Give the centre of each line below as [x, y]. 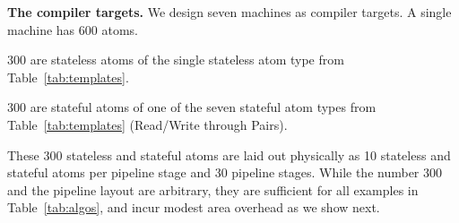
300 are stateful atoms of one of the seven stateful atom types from [192, 107]
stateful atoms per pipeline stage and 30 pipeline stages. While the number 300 [225, 172]
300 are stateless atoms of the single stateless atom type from [176, 60]
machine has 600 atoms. [73, 29]
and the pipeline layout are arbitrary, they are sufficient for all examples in [213, 189]
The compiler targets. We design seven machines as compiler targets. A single [229, 12]
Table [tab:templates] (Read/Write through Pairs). [147, 124]
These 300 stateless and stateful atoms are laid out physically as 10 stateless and [229, 154]
